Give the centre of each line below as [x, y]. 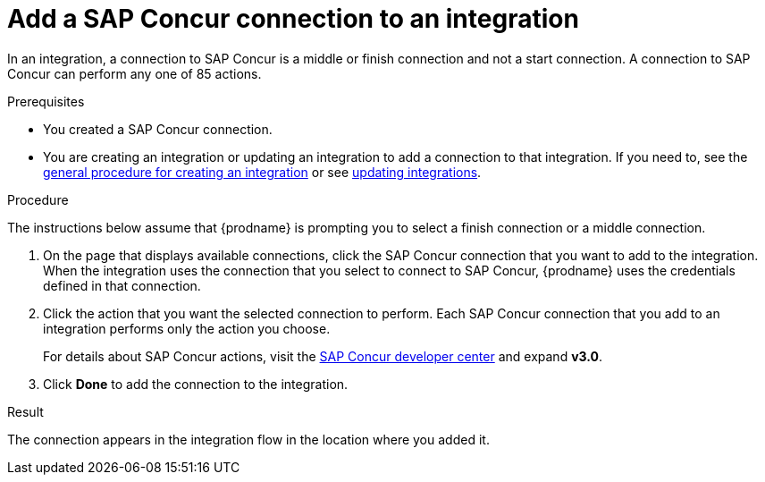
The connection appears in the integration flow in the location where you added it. [248, 439]
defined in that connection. [122, 285]
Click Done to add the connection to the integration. [196, 384]
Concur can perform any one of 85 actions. [135, 73]
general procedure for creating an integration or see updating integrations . [262, 172]
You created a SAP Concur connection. [158, 129]
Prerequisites [46, 101]
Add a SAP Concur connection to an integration [293, 19]
